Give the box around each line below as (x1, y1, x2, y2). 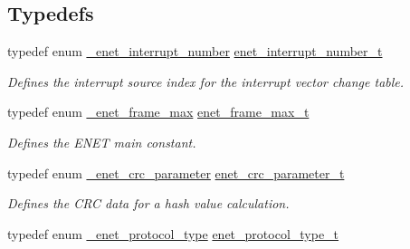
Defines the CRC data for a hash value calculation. (7, 194, 290, 213)
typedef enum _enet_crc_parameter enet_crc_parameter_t (7, 163, 345, 182)
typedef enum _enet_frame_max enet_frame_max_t (7, 102, 310, 121)
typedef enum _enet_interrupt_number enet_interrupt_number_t (7, 42, 383, 61)
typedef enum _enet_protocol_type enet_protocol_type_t (7, 224, 339, 243)
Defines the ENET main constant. (7, 132, 196, 151)
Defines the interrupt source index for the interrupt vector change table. (7, 72, 405, 91)
